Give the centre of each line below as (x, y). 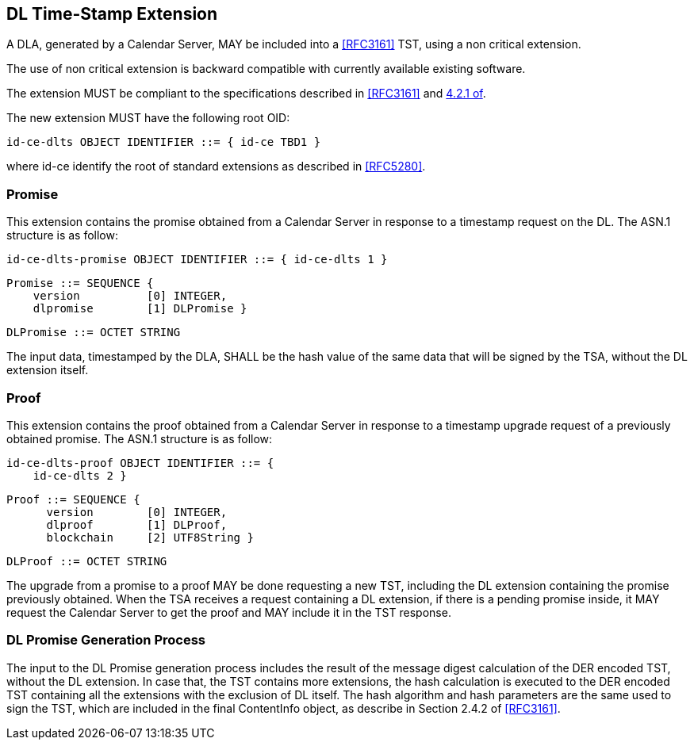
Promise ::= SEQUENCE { (80, 283)
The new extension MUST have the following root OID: (148, 118)
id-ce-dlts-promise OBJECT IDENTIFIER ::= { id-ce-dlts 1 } (197, 260)
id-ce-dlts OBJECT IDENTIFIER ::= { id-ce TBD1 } (164, 142)
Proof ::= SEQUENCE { (73, 499)
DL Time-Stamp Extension (112, 14)
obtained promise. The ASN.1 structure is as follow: (140, 438)
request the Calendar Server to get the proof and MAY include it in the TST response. (229, 612)
